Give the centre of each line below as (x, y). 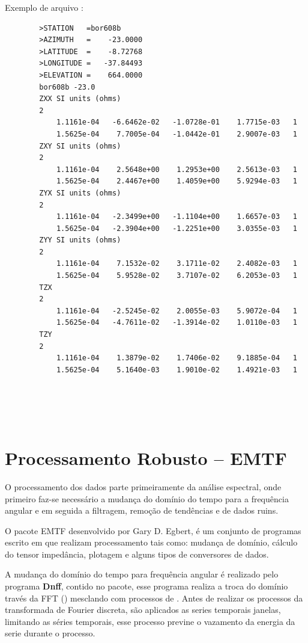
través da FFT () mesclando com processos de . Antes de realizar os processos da (154, 598)
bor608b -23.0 (67, 87)
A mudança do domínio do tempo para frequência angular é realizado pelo (142, 574)
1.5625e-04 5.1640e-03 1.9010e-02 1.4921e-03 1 (177, 370)
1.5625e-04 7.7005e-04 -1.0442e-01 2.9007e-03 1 (177, 134)
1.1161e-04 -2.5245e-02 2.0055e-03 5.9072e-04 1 (177, 311)
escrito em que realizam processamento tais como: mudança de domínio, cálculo (151, 542)
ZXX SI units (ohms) (80, 99)
